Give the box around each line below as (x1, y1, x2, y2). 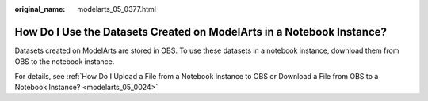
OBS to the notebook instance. (14, 57, 115, 66)
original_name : (14, 5, 66, 13)
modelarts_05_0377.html (77, 5, 156, 13)
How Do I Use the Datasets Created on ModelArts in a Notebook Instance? (14, 24, 388, 39)
